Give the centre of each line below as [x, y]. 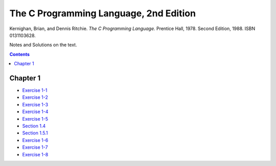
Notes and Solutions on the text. [43, 45]
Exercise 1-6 [35, 140]
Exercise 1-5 [35, 119]
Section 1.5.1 [35, 133]
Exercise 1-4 [35, 112]
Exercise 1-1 [35, 90]
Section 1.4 [34, 126]
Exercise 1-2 [35, 97]
